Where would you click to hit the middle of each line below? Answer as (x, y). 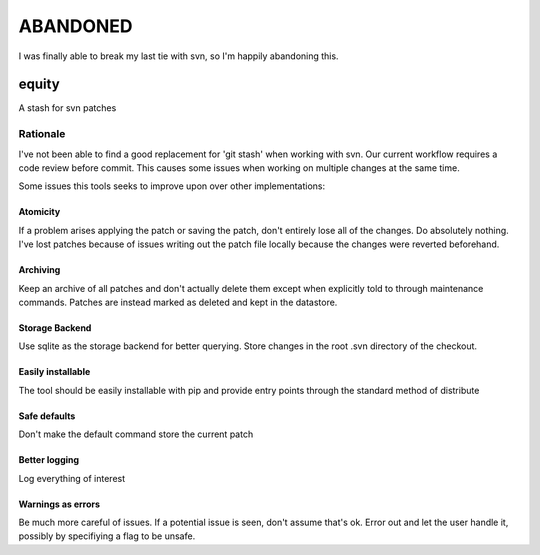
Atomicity (39, 212)
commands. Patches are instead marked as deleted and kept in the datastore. (178, 302)
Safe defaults (47, 416)
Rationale (42, 134)
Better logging (49, 460)
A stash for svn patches (67, 108)
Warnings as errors (59, 504)
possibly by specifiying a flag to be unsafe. (107, 536)
